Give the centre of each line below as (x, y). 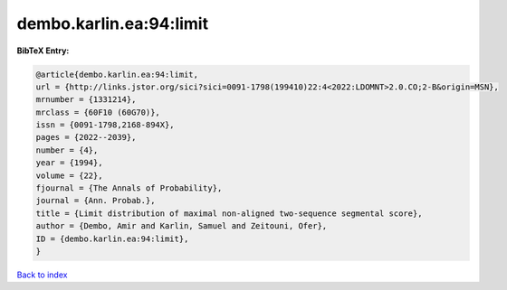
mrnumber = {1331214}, (86, 100)
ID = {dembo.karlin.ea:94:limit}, (112, 239)
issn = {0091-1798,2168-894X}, (105, 125)
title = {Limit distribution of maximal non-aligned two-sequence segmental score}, (229, 213)
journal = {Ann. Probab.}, (96, 201)
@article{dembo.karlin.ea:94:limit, (117, 74)
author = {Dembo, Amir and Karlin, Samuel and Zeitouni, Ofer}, (182, 226)
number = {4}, (67, 150)
